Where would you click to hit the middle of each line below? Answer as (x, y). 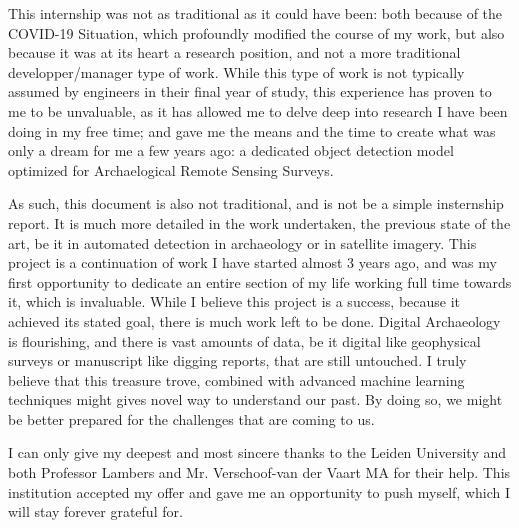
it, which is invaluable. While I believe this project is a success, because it (234, 301)
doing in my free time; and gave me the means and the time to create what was (252, 130)
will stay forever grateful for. (95, 511)
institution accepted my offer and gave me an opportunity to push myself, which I (259, 491)
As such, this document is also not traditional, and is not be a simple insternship (256, 203)
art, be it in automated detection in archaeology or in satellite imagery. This (242, 242)
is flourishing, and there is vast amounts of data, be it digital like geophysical (244, 340)
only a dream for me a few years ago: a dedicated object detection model (231, 150)
